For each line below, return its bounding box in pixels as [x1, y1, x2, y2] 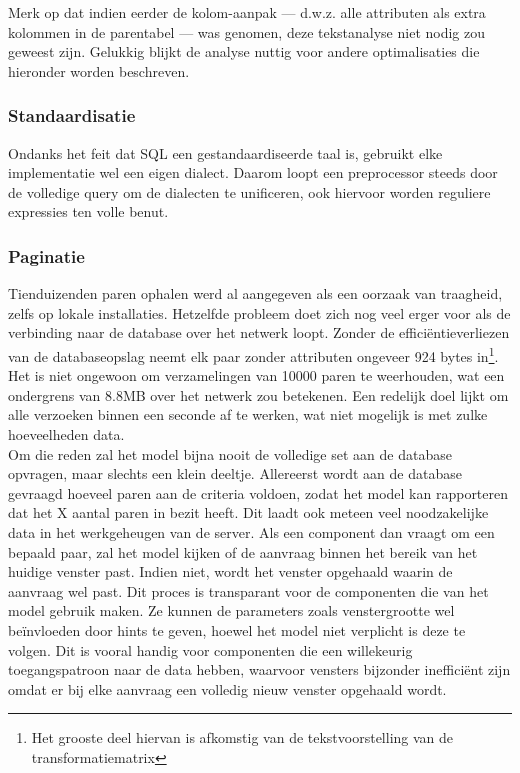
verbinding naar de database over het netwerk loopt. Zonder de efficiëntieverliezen [8, 322, 510, 343]
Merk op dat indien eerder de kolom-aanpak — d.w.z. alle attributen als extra [8, 2, 486, 22]
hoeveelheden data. [8, 424, 125, 444]
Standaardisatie [8, 103, 136, 128]
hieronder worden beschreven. [8, 60, 190, 81]
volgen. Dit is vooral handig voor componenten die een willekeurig [8, 639, 413, 660]
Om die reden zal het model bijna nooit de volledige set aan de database [8, 443, 452, 464]
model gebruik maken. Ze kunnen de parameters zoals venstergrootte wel [8, 600, 455, 621]
